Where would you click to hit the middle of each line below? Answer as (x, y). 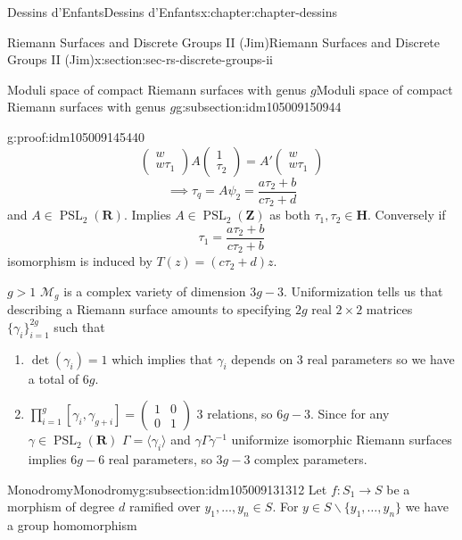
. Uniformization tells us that (363, 291)
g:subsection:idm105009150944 (259, 107)
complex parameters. (311, 459)
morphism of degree (61, 507)
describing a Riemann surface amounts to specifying (149, 309)
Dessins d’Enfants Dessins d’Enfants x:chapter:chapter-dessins (173, 12)
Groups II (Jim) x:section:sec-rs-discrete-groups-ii (140, 59)
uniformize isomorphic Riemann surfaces (342, 440)
